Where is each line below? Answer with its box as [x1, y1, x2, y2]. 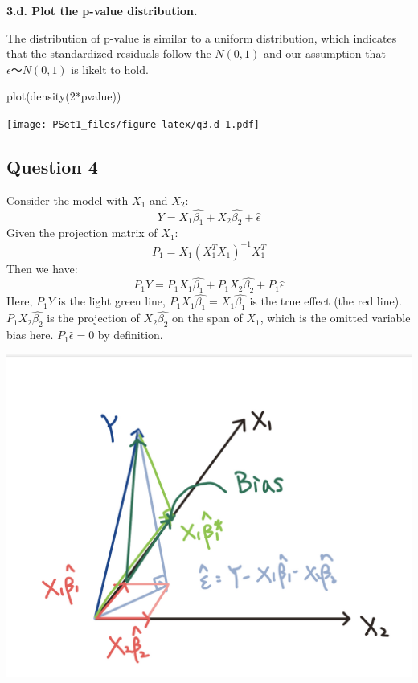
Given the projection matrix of [6, 224, 158, 241]
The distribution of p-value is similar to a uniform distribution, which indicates [6, 29, 397, 46]
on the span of [172, 309, 243, 326]
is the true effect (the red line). [249, 292, 402, 309]
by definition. [97, 326, 163, 343]
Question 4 [6, 154, 98, 179]
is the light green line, [58, 292, 166, 309]
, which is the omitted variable [260, 309, 411, 326]
